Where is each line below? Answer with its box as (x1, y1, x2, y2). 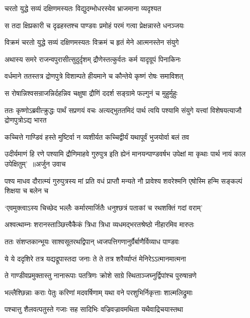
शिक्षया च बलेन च (5, 185, 49, 196)
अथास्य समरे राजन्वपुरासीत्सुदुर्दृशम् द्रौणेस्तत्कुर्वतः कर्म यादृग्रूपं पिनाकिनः (5, 54, 181, 64)
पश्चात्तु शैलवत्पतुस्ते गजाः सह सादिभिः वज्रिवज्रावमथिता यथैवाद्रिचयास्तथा (5, 304, 183, 314)
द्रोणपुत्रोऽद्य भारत (5, 115, 47, 125)
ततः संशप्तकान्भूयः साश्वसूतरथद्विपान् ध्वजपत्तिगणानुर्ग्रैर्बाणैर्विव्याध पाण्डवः (5, 236, 180, 246)
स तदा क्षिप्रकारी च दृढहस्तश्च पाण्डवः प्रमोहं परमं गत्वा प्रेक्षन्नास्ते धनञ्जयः (5, 20, 185, 30)
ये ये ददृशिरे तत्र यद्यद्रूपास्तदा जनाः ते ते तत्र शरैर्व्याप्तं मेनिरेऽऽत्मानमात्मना (5, 253, 186, 263)
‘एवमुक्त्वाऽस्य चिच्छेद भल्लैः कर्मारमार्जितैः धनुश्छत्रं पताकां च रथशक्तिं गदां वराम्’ (5, 202, 203, 213)
